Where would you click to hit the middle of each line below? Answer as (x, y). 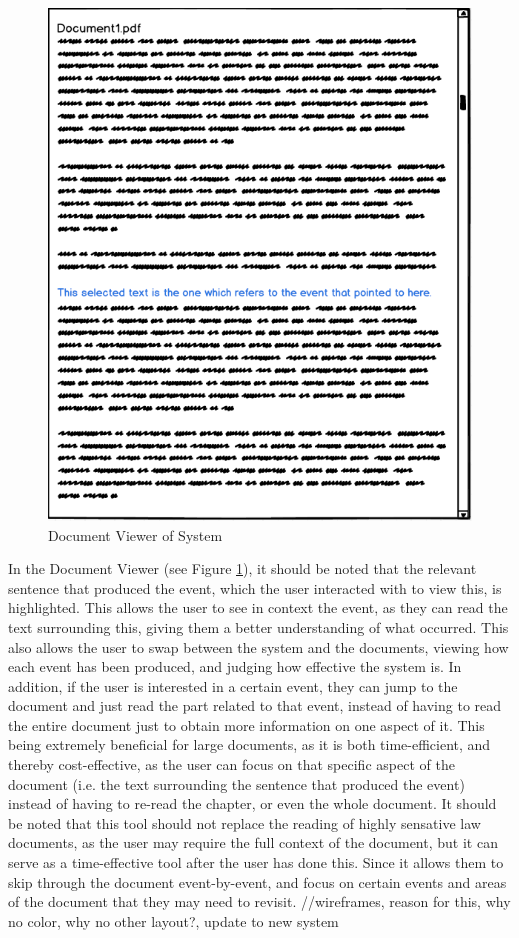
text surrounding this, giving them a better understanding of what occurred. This (258, 626)
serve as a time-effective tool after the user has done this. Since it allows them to (256, 862)
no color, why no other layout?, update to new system (173, 920)
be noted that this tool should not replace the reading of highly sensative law (244, 822)
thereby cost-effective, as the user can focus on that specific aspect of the (231, 764)
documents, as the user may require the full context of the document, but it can (253, 842)
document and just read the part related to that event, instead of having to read (255, 705)
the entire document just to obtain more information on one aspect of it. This (246, 724)
